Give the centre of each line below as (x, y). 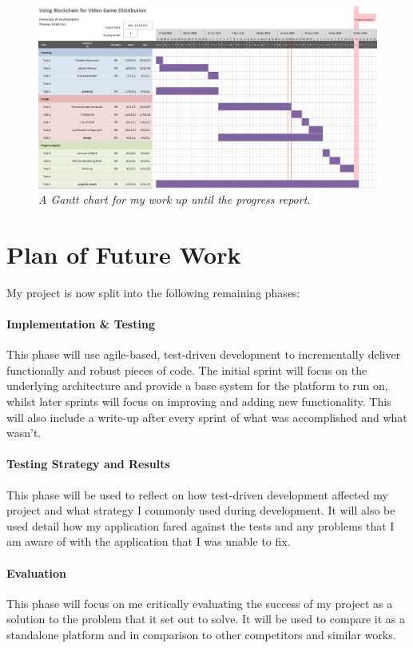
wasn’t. (24, 433)
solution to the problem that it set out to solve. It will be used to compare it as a (206, 619)
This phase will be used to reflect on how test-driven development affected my (197, 494)
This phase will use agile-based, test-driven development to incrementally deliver (204, 354)
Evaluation (36, 572)
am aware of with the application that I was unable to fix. (149, 541)
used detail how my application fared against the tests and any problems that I (201, 525)
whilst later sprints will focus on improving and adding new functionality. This (199, 402)
